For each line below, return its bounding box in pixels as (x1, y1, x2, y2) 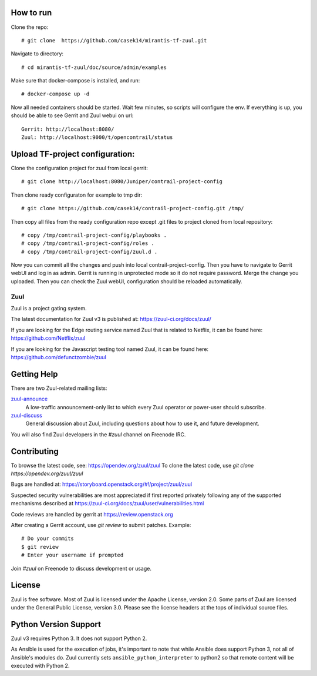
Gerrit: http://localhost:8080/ (21, 125, 114, 132)
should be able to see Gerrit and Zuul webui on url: (11, 112, 134, 119)
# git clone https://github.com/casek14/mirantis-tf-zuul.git (21, 37, 207, 44)
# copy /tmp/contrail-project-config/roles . (21, 240, 155, 247)
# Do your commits (21, 535, 75, 542)
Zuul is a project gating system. (11, 304, 87, 312)
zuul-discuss (11, 412, 42, 419)
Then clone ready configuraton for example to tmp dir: (11, 191, 143, 198)
